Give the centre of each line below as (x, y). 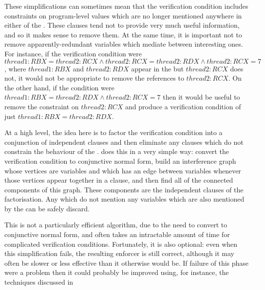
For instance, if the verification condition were (73, 53)
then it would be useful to (201, 97)
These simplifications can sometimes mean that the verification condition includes (126, 6)
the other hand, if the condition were (59, 87)
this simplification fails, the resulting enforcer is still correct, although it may (120, 253)
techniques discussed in (39, 282)
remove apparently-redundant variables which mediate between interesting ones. (124, 44)
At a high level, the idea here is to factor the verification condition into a (114, 132)
